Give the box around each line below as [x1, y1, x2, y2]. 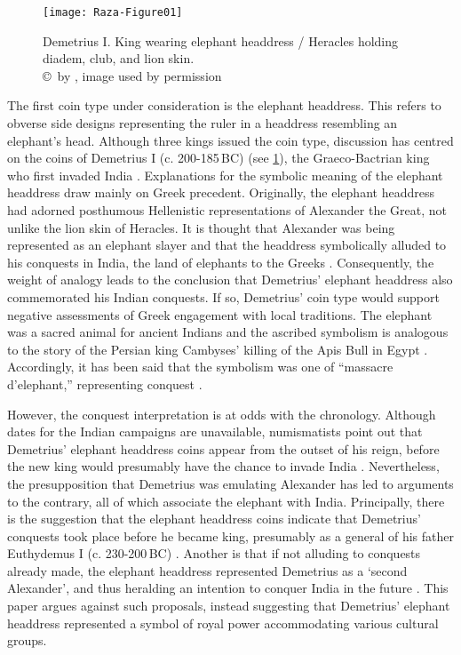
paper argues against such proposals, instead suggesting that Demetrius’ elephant [7, 596, 450, 615]
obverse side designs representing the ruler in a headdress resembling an [7, 114, 398, 132]
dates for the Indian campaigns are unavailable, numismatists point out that [7, 422, 423, 441]
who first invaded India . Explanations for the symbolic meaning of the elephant [7, 165, 443, 184]
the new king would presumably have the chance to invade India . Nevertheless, [7, 457, 440, 475]
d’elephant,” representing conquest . [7, 374, 203, 393]
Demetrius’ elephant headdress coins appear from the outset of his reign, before [7, 439, 440, 458]
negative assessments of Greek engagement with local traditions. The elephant [7, 305, 433, 324]
